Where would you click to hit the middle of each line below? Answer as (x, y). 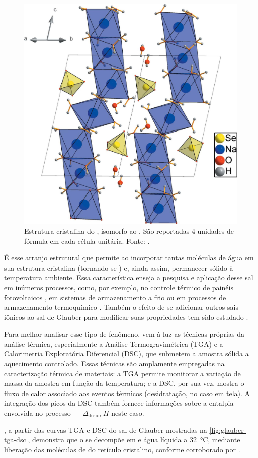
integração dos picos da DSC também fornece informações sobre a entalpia (119, 403)
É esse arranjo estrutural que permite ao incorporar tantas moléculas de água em (129, 258)
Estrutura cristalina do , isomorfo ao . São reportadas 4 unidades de (129, 231)
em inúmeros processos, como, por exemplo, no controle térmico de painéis (119, 287)
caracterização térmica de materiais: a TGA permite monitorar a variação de (122, 373)
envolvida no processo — (42, 413)
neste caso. (128, 413)
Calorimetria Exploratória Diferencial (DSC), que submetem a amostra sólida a (126, 353)
